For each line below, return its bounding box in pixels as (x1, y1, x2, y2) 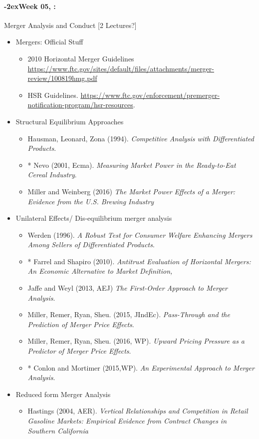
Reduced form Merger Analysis (15, 389, 111, 399)
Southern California (27, 425, 88, 436)
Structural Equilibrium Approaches (15, 116, 124, 126)
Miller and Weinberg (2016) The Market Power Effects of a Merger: (27, 186, 236, 196)
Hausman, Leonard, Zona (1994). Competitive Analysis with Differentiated (27, 133, 255, 143)
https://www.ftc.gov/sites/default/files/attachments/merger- (27, 63, 214, 73)
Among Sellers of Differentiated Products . (27, 239, 155, 250)
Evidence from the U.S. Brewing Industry (27, 196, 154, 206)
